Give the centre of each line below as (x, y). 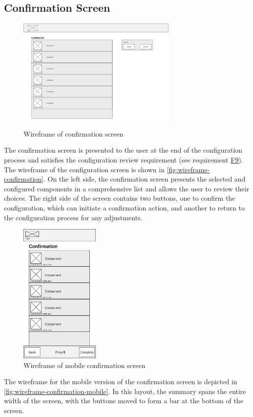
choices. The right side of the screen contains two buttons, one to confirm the (120, 198)
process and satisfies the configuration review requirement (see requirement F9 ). (124, 159)
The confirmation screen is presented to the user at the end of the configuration (123, 150)
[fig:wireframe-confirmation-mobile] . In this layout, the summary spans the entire (125, 391)
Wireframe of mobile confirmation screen (84, 365)
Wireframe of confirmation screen (74, 133)
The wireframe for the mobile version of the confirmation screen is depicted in (121, 382)
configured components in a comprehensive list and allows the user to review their (127, 188)
